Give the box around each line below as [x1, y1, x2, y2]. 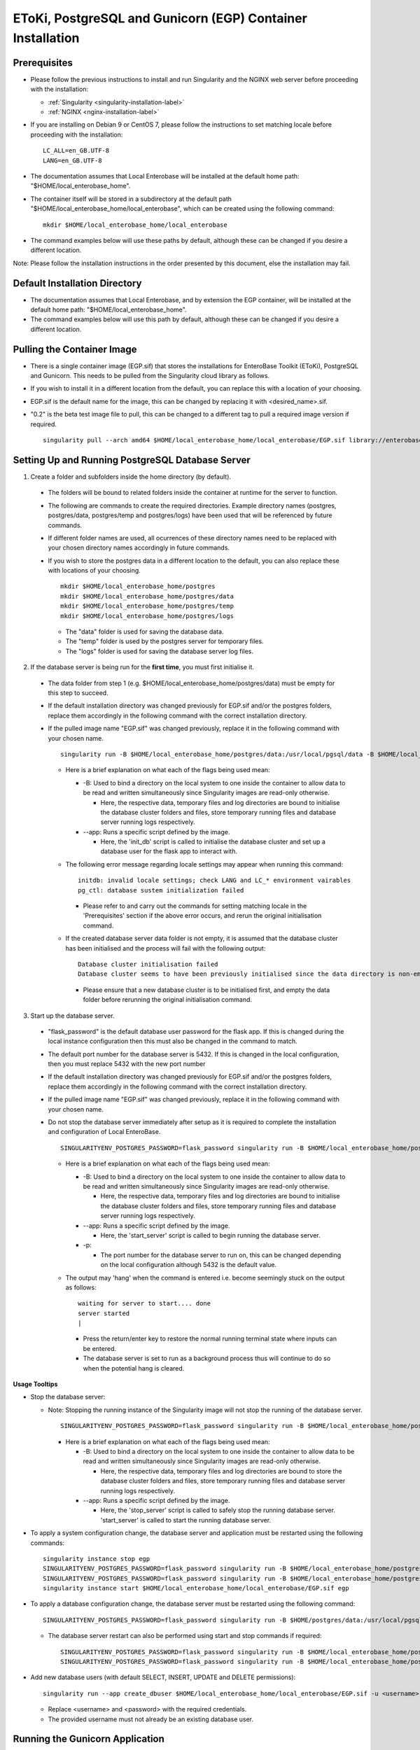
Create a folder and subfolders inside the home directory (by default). [30, 472, 231, 481]
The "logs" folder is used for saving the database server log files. [65, 647, 254, 655]
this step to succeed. [48, 688, 108, 696]
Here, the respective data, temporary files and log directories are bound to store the [100, 1466, 342, 1475]
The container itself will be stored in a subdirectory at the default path [30, 195, 232, 203]
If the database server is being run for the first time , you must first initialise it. [30, 663, 255, 671]
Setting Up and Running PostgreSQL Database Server [13, 454, 251, 465]
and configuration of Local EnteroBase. [48, 1128, 161, 1136]
